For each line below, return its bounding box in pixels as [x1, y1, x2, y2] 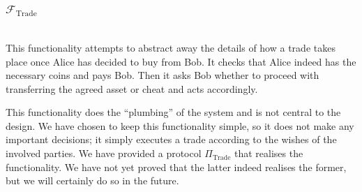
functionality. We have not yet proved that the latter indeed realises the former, [6, 159, 347, 174]
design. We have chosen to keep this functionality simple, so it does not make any [6, 118, 354, 133]
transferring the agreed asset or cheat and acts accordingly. [6, 81, 258, 96]
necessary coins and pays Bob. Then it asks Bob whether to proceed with [6, 68, 319, 82]
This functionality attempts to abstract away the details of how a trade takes [6, 40, 335, 54]
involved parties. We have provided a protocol [6, 146, 202, 161]
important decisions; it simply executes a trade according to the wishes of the [6, 132, 337, 147]
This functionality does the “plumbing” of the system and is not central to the [6, 105, 341, 119]
